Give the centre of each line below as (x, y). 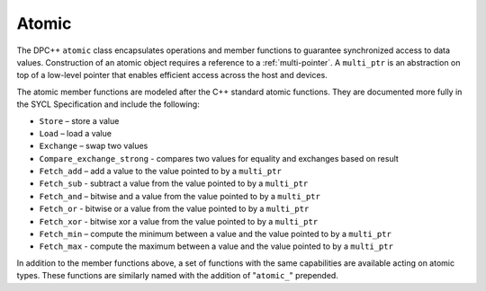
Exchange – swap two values (94, 146)
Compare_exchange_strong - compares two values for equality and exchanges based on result (219, 158)
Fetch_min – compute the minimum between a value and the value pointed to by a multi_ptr (215, 234)
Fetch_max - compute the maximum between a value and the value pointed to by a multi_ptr (216, 246)
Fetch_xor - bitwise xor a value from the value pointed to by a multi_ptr (179, 221)
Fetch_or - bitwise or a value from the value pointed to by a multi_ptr (174, 209)
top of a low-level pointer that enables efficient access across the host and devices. (172, 75)
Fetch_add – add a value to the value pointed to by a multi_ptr (161, 172)
